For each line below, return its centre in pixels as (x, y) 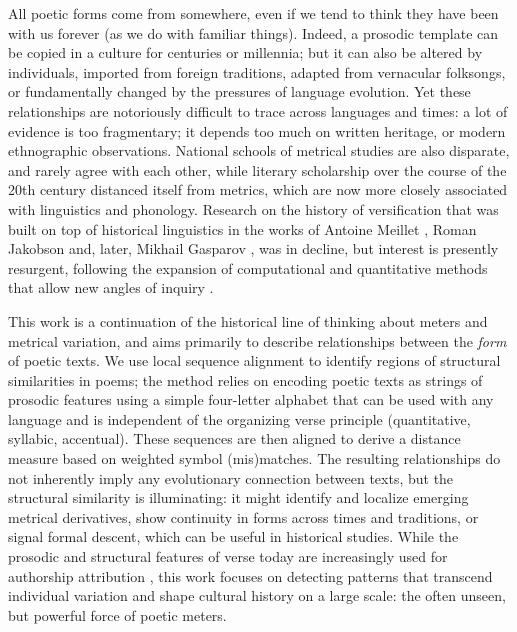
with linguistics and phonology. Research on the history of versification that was (253, 208)
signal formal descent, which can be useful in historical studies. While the (233, 536)
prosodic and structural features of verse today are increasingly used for (228, 556)
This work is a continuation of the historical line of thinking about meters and (248, 320)
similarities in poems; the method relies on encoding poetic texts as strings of (245, 379)
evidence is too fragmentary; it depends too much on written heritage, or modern (257, 130)
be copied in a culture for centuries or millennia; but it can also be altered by (245, 52)
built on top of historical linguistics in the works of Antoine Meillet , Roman (242, 228)
